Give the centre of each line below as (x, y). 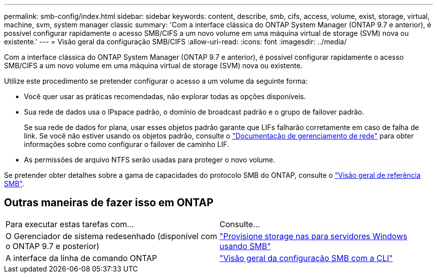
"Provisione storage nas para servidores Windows (314, 236)
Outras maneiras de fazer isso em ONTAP (109, 203)
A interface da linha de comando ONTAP (81, 258)
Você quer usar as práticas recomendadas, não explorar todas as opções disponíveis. (165, 96)
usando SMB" (245, 246)
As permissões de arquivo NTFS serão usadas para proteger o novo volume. (150, 160)
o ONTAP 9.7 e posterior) (53, 246)
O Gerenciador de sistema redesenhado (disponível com (111, 236)
